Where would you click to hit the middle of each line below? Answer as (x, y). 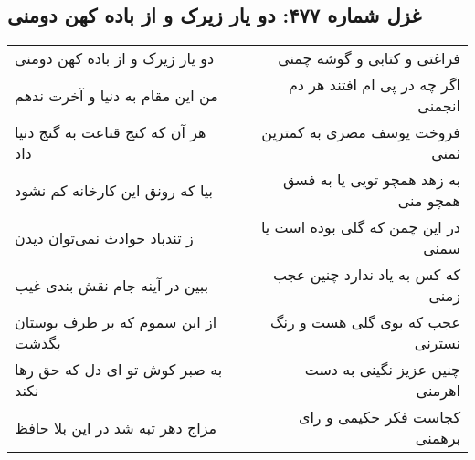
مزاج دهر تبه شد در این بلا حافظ (116, 427)
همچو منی (429, 201)
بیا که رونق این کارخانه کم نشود (114, 190)
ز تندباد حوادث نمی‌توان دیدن (104, 237)
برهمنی (438, 438)
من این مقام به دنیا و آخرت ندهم (116, 95)
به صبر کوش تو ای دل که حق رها (119, 370)
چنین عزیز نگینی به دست (382, 370)
